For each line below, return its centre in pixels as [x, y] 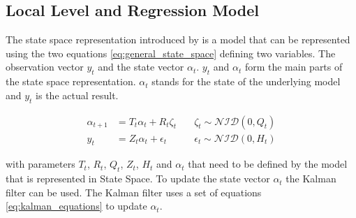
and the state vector [141, 67]
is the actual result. [77, 95]
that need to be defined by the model [268, 164]
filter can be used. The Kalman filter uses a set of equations [134, 192]
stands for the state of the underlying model [246, 81]
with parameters [40, 164]
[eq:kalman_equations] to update [76, 206]
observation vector [45, 67]
